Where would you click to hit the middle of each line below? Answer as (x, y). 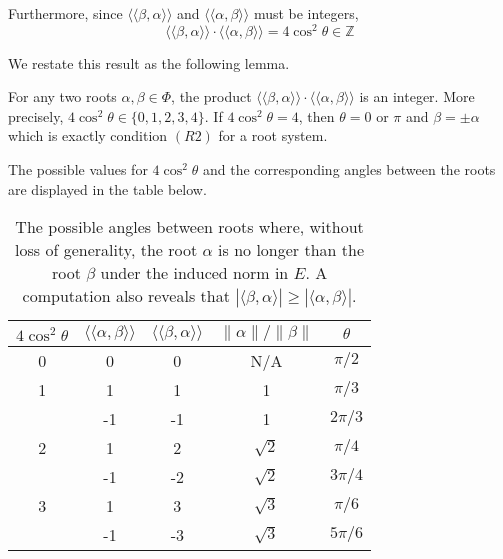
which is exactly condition (88, 135)
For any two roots (62, 96)
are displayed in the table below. (107, 188)
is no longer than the (291, 250)
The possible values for (78, 169)
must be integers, (306, 13)
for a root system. (273, 135)
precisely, (36, 115)
